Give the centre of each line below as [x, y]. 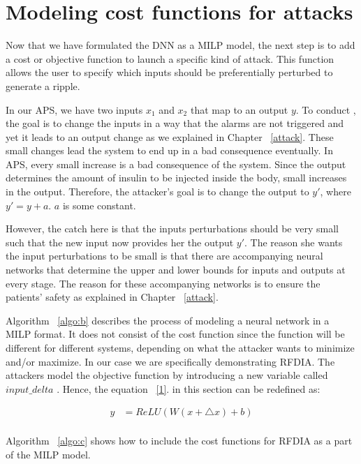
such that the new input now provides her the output [120, 242]
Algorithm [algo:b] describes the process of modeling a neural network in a [168, 320]
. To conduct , [326, 109]
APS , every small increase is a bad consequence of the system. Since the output [176, 164]
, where [336, 192]
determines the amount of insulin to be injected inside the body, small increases [176, 178]
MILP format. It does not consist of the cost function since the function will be [175, 334]
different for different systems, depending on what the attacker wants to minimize [180, 347]
